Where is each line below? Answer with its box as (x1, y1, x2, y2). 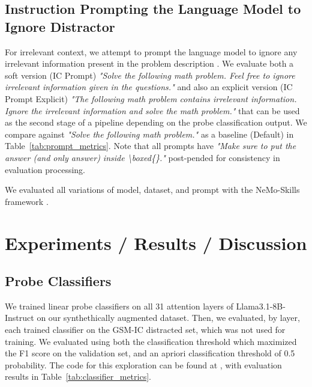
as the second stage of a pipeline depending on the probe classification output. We (5, 116, 307, 129)
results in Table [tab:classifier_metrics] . (5, 370, 151, 383)
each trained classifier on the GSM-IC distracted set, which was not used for (5, 323, 286, 336)
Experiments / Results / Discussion (5, 230, 307, 255)
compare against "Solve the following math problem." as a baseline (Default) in (5, 127, 294, 140)
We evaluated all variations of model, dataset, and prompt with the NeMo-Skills (5, 183, 300, 196)
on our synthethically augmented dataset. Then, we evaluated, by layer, (37, 311, 300, 324)
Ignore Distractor (5, 17, 115, 35)
